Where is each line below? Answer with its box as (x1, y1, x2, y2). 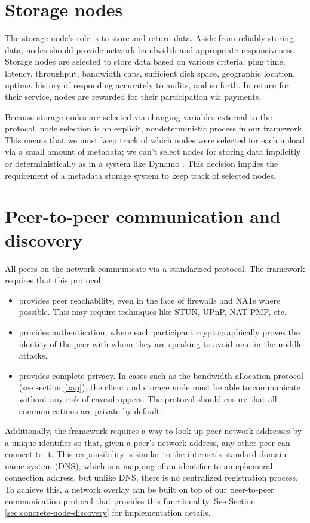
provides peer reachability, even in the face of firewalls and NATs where (19, 293, 281, 306)
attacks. (19, 349, 48, 362)
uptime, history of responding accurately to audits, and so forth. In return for (5, 78, 290, 91)
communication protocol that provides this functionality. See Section (5, 494, 256, 507)
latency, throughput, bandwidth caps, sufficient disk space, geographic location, (5, 66, 296, 79)
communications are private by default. (19, 404, 162, 417)
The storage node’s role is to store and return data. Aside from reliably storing (5, 32, 293, 44)
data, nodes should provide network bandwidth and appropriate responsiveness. (5, 43, 296, 56)
